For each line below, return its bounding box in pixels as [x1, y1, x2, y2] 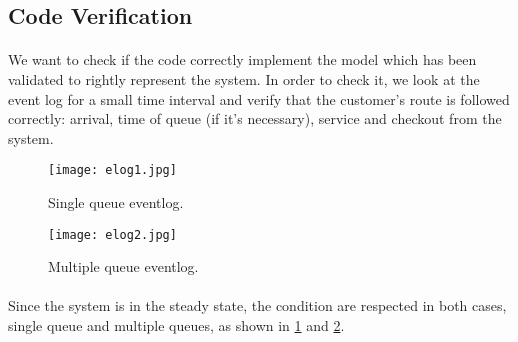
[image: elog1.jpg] [48, 163, 177, 178]
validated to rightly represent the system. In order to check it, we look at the [8, 68, 480, 89]
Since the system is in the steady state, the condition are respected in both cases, [8, 295, 507, 316]
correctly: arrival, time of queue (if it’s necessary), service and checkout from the [8, 108, 502, 129]
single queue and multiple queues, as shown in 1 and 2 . [8, 315, 345, 336]
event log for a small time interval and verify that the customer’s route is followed [8, 88, 510, 109]
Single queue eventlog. [48, 192, 184, 212]
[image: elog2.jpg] [48, 227, 177, 242]
